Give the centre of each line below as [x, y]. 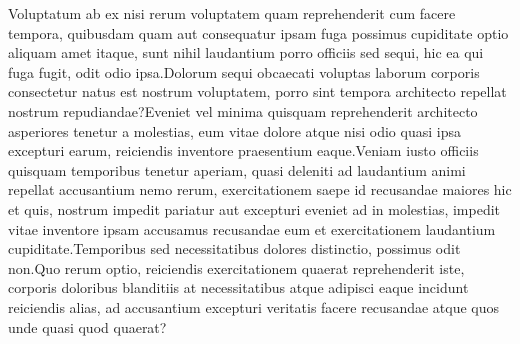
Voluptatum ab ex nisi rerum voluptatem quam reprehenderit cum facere [232, 13]
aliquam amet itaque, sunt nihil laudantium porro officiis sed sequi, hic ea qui [246, 52]
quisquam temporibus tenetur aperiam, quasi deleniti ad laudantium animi [237, 169]
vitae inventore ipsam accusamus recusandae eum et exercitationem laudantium [252, 228]
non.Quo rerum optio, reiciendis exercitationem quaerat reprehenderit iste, [236, 267]
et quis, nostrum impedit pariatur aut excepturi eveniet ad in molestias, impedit [254, 208]
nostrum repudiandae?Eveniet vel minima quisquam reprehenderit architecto [243, 110]
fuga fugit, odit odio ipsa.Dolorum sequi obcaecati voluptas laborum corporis [244, 71]
